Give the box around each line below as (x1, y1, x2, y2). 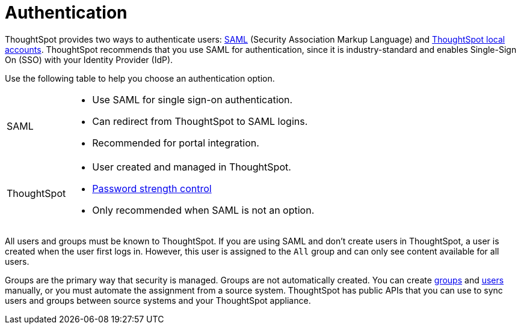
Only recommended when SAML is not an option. (92, 204, 315, 216)
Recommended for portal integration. (92, 136, 259, 149)
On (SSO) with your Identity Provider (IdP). (5, 54, 173, 65)
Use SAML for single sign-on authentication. (92, 93, 293, 106)
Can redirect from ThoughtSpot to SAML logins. (92, 115, 308, 127)
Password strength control (92, 182, 212, 195)
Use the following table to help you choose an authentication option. (5, 73, 275, 83)
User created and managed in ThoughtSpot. (92, 160, 291, 173)
